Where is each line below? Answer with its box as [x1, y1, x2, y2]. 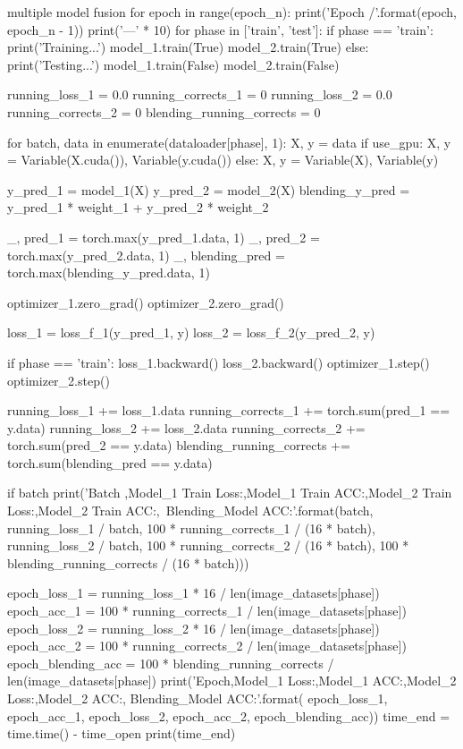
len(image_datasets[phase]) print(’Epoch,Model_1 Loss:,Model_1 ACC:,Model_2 [7, 671, 457, 690]
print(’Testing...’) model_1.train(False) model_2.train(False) [7, 55, 340, 73]
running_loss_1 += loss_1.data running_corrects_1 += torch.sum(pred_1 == [7, 401, 450, 420]
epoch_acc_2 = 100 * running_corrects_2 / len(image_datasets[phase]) [7, 636, 407, 655]
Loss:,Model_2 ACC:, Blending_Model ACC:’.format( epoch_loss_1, [7, 689, 388, 707]
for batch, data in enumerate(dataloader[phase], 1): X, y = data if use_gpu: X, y [7, 132, 451, 151]
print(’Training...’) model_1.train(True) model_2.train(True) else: [7, 38, 369, 56]
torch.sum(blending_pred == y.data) [7, 453, 213, 472]
